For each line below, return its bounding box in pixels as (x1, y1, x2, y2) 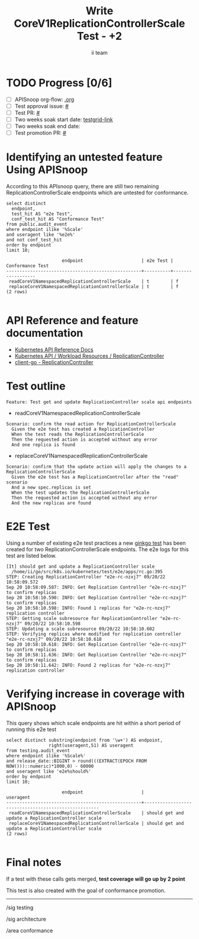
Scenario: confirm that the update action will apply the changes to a (6, 463, 187, 470)
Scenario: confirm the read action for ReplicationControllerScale (6, 421, 176, 427)
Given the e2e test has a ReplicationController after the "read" (11, 474, 179, 480)
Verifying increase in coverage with (6, 687, 185, 700)
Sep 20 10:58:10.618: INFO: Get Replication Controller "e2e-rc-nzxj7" (6, 641, 187, 647)
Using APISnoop (6, 163, 88, 176)
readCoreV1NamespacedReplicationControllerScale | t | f (8, 279, 179, 284)
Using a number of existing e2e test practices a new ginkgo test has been (6, 539, 186, 546)
